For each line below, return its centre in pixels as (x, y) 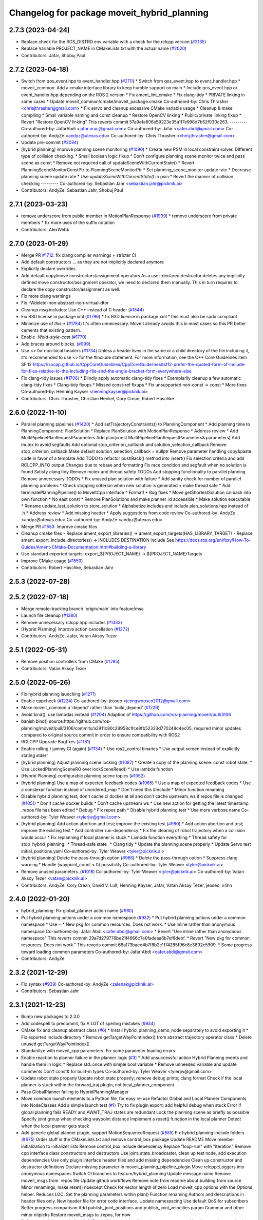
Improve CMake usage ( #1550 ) (52, 561)
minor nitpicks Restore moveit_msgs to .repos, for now (76, 1215)
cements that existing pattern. (51, 330)
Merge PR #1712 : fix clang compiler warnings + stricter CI (79, 255)
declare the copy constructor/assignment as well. (71, 289)
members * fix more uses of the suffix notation (68, 223)
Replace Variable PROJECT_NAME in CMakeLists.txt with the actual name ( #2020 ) (104, 48)
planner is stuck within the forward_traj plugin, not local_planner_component (98, 1085)
